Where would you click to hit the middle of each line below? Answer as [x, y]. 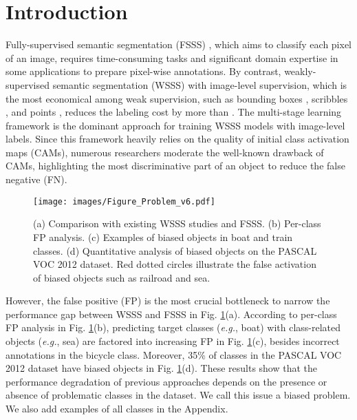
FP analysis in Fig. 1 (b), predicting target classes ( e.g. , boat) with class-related [173, 327]
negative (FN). [36, 179]
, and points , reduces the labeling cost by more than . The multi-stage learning [174, 112]
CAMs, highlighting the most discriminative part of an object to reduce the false [175, 166]
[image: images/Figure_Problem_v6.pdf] [124, 201]
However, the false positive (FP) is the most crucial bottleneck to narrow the [168, 301]
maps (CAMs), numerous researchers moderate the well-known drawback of [165, 152]
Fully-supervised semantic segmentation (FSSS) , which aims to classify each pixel [179, 44]
